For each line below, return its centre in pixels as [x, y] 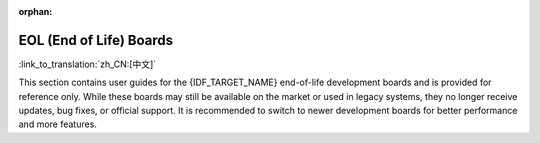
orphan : [35, 11]
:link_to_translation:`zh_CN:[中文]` [87, 64]
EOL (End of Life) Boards [96, 40]
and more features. [57, 124]
